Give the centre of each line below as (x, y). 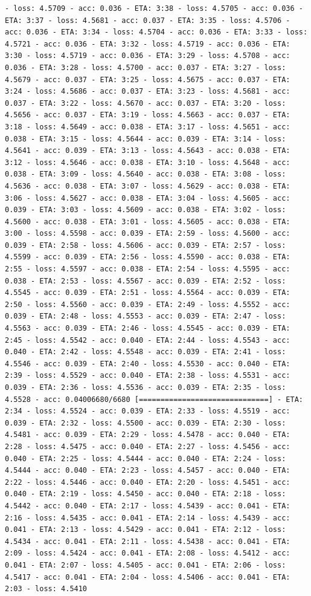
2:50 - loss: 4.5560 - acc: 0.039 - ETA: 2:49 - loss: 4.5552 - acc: (148, 304)
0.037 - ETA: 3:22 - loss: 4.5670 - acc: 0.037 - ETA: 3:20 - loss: (146, 103)
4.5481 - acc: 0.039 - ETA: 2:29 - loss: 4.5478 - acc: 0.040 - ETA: (148, 435)
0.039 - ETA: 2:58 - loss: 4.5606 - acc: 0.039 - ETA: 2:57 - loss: (146, 245)
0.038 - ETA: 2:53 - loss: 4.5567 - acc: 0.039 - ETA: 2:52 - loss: (146, 281)
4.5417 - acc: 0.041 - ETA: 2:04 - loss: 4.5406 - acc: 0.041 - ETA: (148, 577)
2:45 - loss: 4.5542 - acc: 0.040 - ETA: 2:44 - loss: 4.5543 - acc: (148, 340)
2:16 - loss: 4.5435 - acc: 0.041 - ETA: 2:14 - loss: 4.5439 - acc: (148, 518)
